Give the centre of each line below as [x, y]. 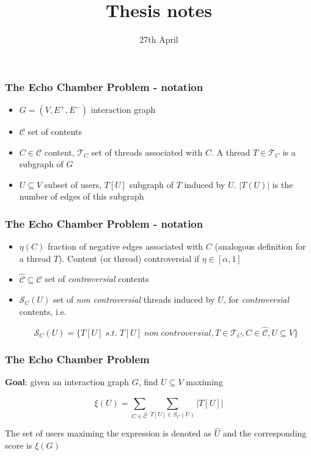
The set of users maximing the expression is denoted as [108, 433]
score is [19, 445]
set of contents [55, 132]
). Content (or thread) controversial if [129, 258]
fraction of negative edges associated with [125, 246]
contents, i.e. [43, 311]
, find [148, 381]
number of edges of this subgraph [82, 196]
